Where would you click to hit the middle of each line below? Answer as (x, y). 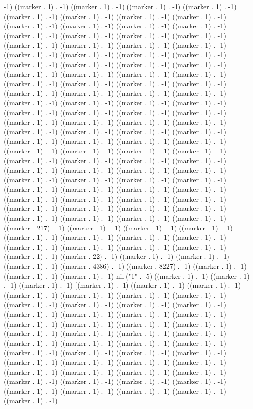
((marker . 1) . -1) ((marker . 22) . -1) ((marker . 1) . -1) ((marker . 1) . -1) (117, 256)
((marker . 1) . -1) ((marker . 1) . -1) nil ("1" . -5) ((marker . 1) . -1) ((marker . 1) (127, 275)
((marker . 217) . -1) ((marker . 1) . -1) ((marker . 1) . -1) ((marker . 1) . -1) (118, 227)
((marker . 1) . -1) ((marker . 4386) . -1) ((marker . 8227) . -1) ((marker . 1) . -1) (125, 266)
